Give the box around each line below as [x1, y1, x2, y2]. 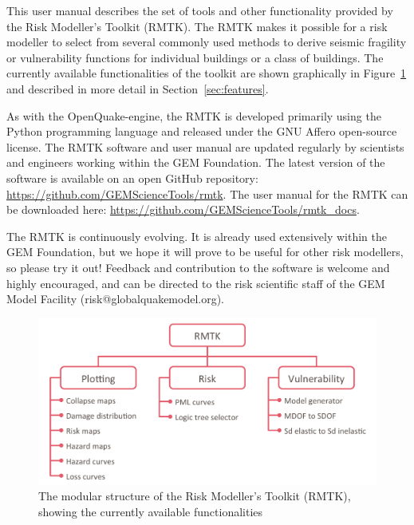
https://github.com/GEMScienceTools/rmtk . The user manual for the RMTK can [6, 185, 408, 202]
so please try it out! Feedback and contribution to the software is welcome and [6, 259, 390, 275]
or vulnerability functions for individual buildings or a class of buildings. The [6, 49, 384, 65]
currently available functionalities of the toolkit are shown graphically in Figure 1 [6, 65, 407, 81]
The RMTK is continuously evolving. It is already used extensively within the [6, 227, 388, 244]
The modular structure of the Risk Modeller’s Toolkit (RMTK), [38, 487, 351, 504]
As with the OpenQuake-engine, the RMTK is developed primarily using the [6, 107, 381, 124]
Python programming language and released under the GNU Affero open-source [6, 123, 397, 140]
